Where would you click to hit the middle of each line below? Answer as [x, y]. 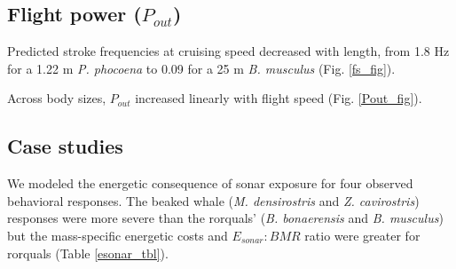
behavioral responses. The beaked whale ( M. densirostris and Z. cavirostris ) [213, 200]
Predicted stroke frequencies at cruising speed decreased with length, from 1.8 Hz [228, 51]
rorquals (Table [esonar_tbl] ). [88, 253]
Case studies [65, 146]
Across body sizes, [57, 98]
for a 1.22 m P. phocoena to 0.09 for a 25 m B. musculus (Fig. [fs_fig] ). [201, 68]
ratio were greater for [362, 235]
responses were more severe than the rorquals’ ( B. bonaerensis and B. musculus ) [225, 218]
